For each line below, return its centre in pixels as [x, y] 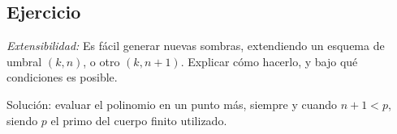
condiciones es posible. [62, 77]
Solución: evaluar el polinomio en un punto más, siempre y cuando [172, 104]
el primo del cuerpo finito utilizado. [139, 120]
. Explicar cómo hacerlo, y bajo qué [269, 61]
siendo [22, 120]
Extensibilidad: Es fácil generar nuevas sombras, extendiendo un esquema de [196, 46]
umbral [24, 61]
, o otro [101, 61]
